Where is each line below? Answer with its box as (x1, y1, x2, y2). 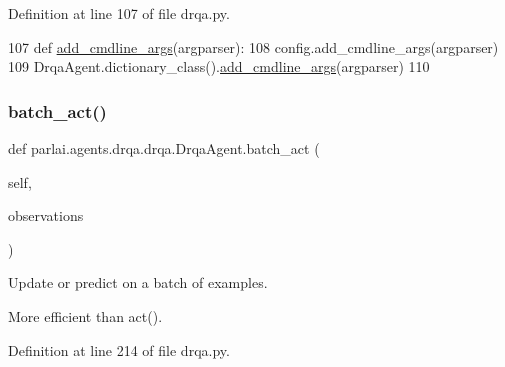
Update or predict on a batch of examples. (8, 272, 268, 293)
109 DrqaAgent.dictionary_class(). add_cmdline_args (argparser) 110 (8, 56, 430, 77)
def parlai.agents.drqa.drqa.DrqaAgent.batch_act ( (8, 138, 320, 158)
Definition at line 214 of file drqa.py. (8, 339, 230, 360)
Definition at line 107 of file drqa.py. (8, 3, 230, 23)
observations (8, 205, 84, 226)
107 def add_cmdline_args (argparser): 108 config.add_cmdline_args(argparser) (8, 36, 499, 57)
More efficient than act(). (8, 305, 163, 326)
